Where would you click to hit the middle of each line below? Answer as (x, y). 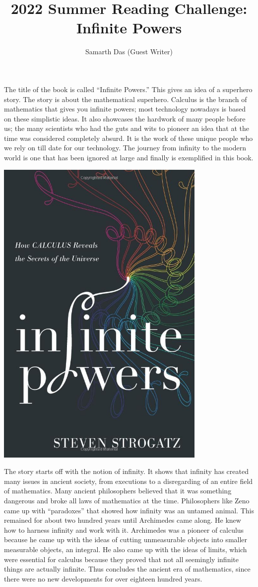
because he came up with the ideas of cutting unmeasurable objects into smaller (126, 539)
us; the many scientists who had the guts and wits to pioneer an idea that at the (127, 128)
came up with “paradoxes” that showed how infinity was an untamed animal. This (129, 510)
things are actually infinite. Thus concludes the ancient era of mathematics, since (127, 569)
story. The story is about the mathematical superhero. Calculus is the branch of (126, 99)
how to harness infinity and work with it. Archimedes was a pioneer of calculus (124, 529)
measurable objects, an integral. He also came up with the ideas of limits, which (126, 549)
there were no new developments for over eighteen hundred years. (103, 578)
